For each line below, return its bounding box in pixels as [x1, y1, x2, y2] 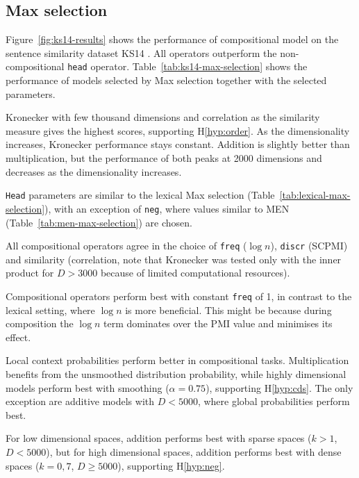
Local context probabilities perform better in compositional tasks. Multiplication [6, 353, 349, 368]
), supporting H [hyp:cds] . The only [206, 380, 353, 395]
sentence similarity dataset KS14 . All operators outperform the [6, 45, 277, 60]
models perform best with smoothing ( [6, 380, 169, 395]
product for [6, 265, 54, 280]
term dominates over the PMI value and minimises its [103, 316, 333, 331]
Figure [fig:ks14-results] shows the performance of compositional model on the [6, 32, 339, 47]
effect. [6, 329, 31, 344]
